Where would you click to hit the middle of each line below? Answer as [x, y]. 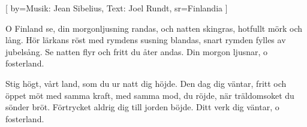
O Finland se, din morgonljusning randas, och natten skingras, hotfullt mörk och [154, 28]
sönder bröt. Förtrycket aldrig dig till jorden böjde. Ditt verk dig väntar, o [142, 107]
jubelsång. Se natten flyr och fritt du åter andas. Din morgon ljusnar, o [137, 51]
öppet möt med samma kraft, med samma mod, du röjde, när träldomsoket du [150, 95]
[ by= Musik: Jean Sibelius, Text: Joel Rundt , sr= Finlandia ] [117, 8]
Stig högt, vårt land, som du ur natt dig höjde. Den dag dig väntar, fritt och [146, 83]
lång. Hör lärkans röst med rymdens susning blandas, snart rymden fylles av [146, 40]
